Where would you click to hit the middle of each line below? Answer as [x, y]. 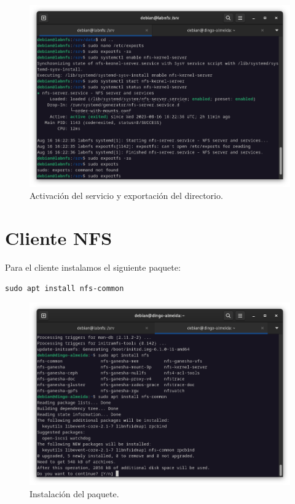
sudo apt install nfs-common [65, 288]
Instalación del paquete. [74, 493]
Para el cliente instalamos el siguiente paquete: [93, 267]
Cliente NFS [59, 238]
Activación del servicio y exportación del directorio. [126, 196]
